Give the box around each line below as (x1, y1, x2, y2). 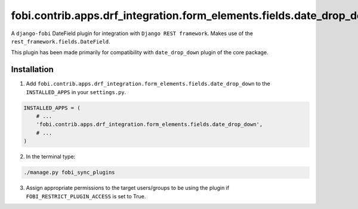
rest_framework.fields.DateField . (11, 38, 110, 45)
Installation (11, 64, 54, 74)
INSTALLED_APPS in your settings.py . (26, 88, 126, 95)
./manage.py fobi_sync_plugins (23, 169, 116, 176)
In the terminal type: (26, 153, 76, 160)
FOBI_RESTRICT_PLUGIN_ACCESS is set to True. (26, 192, 146, 199)
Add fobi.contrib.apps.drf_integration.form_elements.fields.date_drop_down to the (26, 80, 271, 88)
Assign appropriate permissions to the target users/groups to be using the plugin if (26, 185, 230, 192)
